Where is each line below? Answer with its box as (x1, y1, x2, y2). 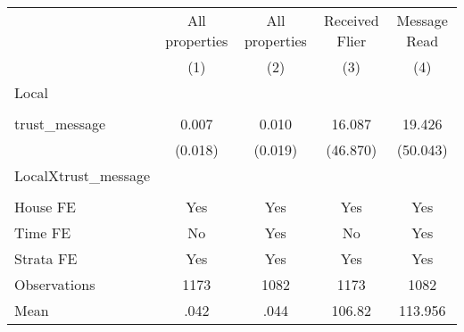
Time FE (14, 222, 71, 243)
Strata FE (14, 248, 78, 269)
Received (324, 10, 379, 30)
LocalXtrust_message (14, 165, 151, 186)
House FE (14, 196, 76, 217)
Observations (14, 274, 95, 295)
